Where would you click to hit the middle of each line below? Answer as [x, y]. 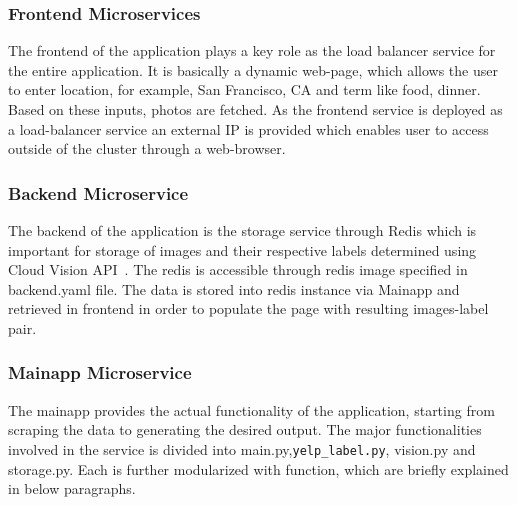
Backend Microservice [98, 192]
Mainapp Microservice [100, 372]
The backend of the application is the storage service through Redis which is [242, 230]
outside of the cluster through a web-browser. [147, 148]
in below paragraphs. [72, 488]
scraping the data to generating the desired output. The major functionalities [245, 429]
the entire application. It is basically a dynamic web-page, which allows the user [253, 69]
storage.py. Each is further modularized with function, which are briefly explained [258, 468]
